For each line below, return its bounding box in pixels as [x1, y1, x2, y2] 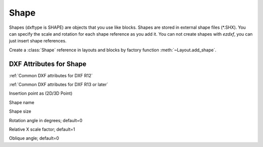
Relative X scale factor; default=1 [9, 126, 75, 132]
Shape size [9, 108, 32, 114]
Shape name [9, 99, 35, 105]
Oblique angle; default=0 [9, 135, 59, 141]
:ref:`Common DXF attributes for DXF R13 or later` [9, 82, 108, 87]
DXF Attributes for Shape [9, 60, 87, 68]
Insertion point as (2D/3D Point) [9, 90, 73, 96]
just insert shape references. [9, 38, 67, 44]
